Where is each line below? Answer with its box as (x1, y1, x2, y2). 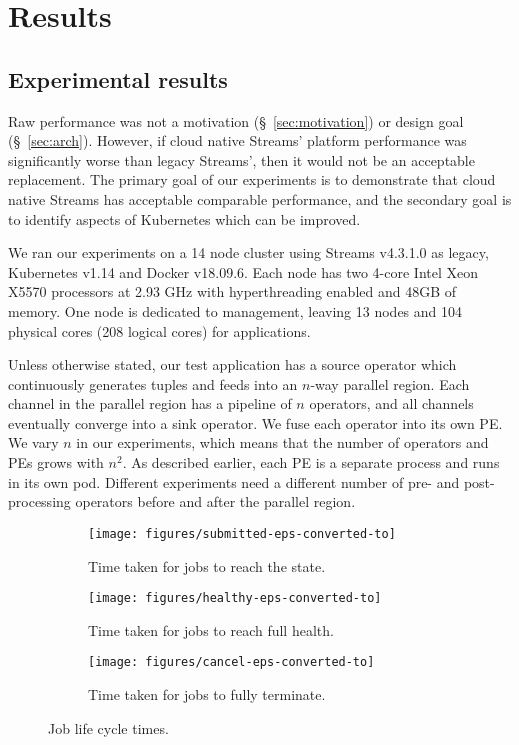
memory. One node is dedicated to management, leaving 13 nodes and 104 (8, 300, 463, 321)
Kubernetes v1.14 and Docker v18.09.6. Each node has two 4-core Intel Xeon (8, 261, 479, 282)
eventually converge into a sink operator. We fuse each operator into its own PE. (8, 412, 503, 433)
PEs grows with (8, 452, 104, 473)
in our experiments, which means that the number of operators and (76, 432, 489, 453)
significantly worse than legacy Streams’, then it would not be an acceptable (8, 149, 475, 170)
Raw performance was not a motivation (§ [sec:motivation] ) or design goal (8, 110, 464, 131)
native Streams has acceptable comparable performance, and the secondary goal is (8, 188, 512, 209)
